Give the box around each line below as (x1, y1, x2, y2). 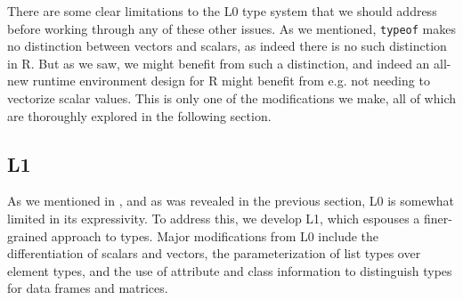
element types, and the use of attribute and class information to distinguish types (7, 261, 452, 280)
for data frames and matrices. (7, 279, 168, 297)
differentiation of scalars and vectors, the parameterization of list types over (7, 244, 421, 263)
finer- (423, 209, 452, 228)
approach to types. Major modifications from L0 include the (51, 226, 379, 245)
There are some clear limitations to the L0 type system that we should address (7, 2, 437, 20)
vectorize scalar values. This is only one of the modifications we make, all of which (7, 89, 457, 108)
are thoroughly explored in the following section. (7, 106, 272, 125)
